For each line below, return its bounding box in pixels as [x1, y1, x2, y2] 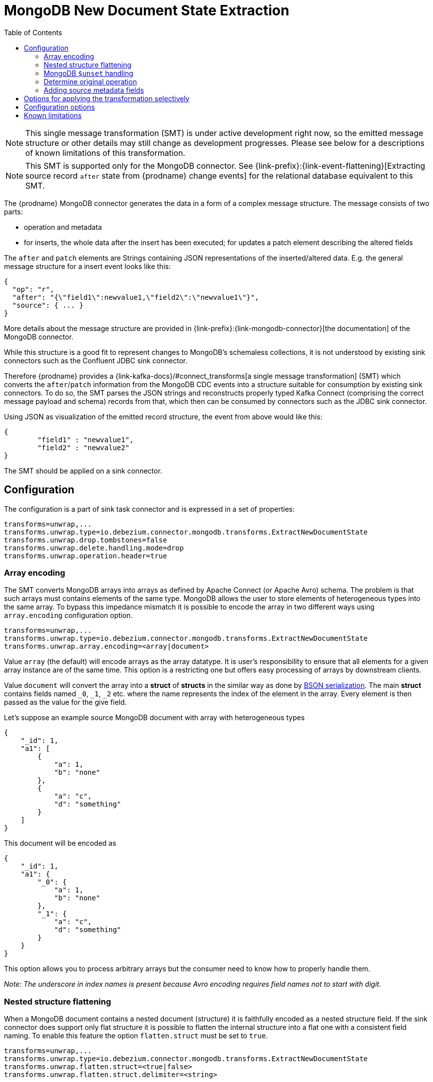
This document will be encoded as [4, 839, 117, 848]
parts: [4, 207, 23, 216]
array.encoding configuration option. [4, 611, 133, 620]
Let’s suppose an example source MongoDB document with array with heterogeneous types [4, 713, 305, 722]
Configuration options [24, 102, 95, 111]
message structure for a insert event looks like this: [4, 262, 171, 270]
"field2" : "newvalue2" [37, 443, 129, 452]
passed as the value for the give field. [4, 698, 127, 707]
